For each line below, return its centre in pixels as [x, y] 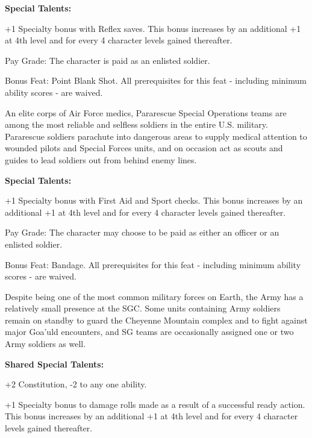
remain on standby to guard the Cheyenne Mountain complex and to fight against [156, 320]
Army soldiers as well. [45, 344]
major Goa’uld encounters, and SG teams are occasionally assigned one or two [149, 332]
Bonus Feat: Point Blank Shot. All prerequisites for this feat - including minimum [156, 80]
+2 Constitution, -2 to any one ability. [76, 384]
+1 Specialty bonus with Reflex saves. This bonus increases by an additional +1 [153, 28]
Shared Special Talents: [55, 364]
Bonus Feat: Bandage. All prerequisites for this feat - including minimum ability [153, 264]
